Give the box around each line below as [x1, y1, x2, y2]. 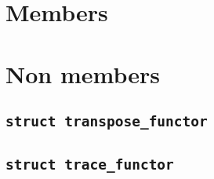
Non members [5, 57, 160, 89]
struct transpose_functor [5, 113, 208, 130]
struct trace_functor [5, 155, 174, 173]
